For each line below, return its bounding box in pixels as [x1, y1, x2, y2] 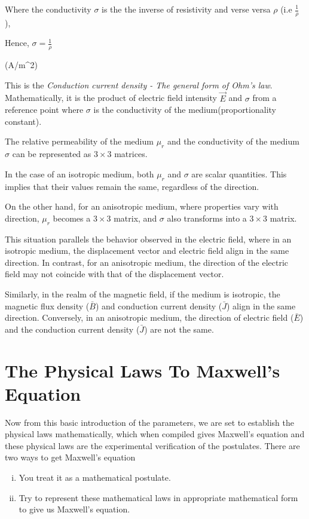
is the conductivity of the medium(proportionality [93, 103, 276, 116]
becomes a [53, 211, 91, 224]
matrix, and [114, 211, 157, 224]
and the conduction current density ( [5, 323, 140, 335]
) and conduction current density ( [95, 299, 222, 312]
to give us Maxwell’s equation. [19, 503, 130, 515]
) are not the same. [144, 323, 214, 335]
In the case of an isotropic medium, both [5, 167, 154, 180]
